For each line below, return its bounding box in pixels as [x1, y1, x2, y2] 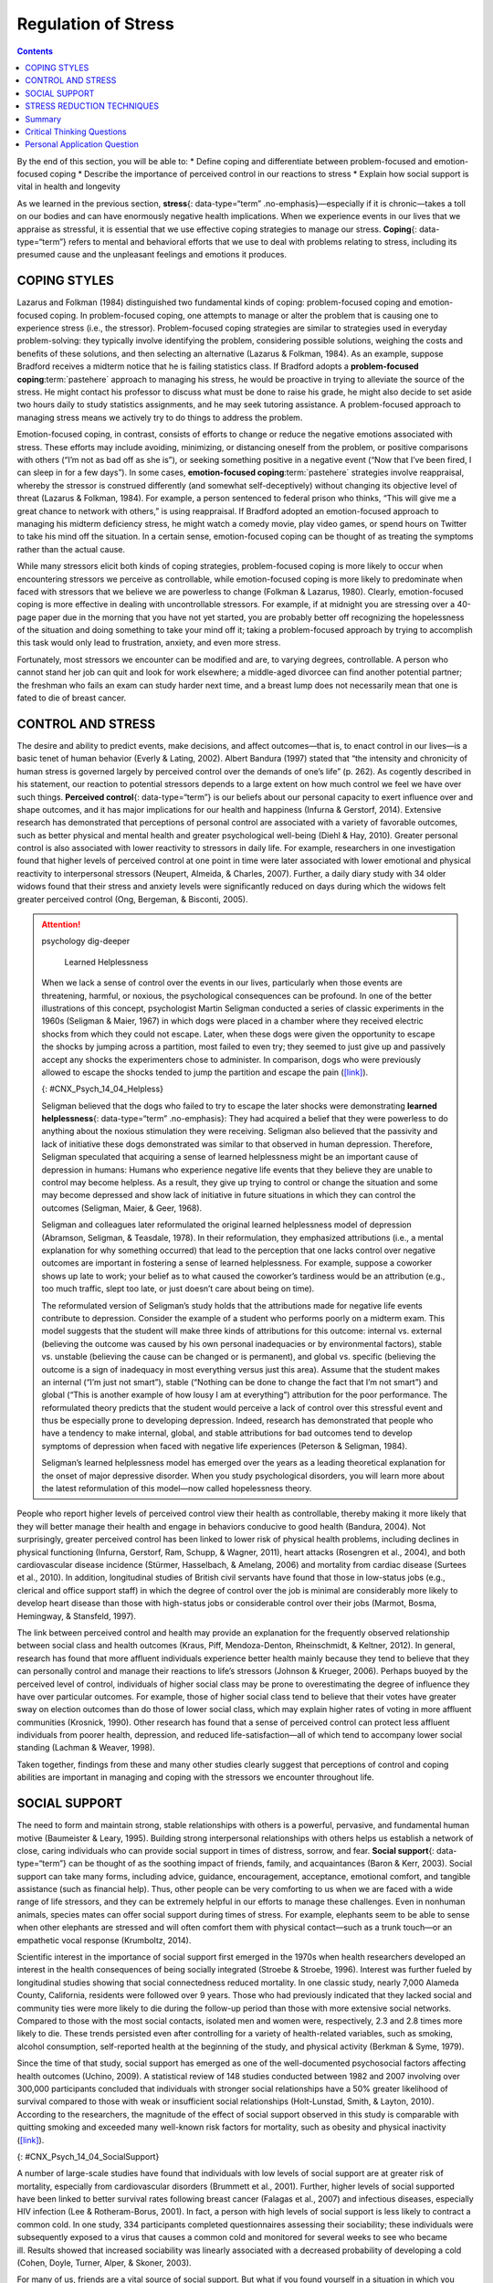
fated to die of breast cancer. [16, 692, 127, 703]
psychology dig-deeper [41, 936, 131, 947]
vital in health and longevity [16, 181, 121, 192]
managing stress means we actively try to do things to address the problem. [16, 412, 303, 423]
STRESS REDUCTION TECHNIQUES [25, 100, 160, 111]
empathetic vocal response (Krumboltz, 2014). [16, 1934, 192, 1945]
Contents [16, 46, 54, 57]
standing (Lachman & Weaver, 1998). [16, 1742, 155, 1753]
